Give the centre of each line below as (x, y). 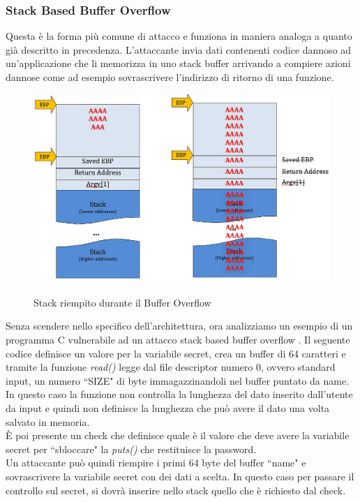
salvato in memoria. (48, 421)
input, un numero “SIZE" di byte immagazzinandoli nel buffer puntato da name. (178, 380)
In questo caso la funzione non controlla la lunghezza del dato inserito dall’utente (179, 394)
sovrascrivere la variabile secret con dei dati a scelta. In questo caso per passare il (180, 476)
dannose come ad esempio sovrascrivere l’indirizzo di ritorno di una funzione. (170, 77)
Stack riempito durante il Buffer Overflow (122, 302)
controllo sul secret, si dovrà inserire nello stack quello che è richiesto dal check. (176, 490)
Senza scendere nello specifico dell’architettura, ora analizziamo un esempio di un (179, 326)
